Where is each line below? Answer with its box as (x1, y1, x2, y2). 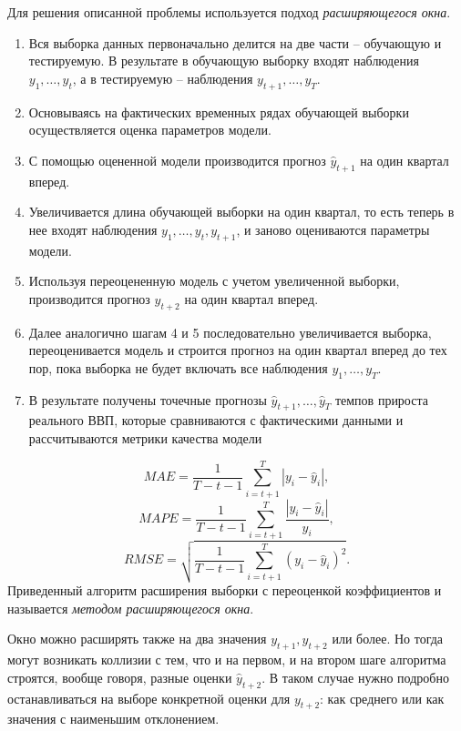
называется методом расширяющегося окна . (7, 598, 254, 617)
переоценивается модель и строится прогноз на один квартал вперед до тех (28, 340, 447, 360)
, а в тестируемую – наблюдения (72, 68, 253, 87)
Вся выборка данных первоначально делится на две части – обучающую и (28, 33, 442, 52)
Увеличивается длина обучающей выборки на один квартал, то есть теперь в (28, 202, 455, 221)
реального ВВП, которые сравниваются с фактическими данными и (28, 411, 404, 430)
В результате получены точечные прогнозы (28, 390, 267, 409)
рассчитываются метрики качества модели (28, 428, 262, 447)
